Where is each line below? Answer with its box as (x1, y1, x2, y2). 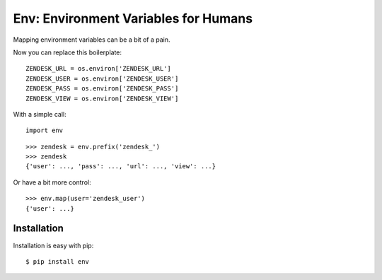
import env (25, 127, 64, 134)
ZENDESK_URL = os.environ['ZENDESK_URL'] (25, 64, 171, 73)
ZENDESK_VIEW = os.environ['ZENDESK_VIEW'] (25, 94, 179, 103)
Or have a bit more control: (13, 177, 91, 187)
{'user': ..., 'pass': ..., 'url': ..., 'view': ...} (25, 163, 216, 170)
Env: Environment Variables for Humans (13, 11, 253, 26)
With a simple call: (13, 110, 66, 118)
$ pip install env (25, 257, 90, 265)
